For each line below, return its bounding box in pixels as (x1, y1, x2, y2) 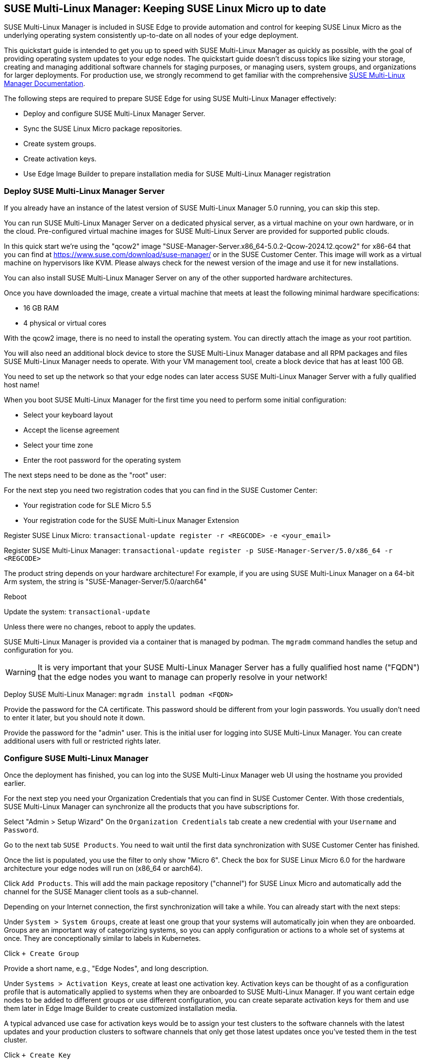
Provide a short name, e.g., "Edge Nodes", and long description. (4, 964, 209, 973)
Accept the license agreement (23, 426, 119, 434)
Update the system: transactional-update (4, 608, 150, 616)
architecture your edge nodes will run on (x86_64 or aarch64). (4, 864, 203, 872)
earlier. (4, 779, 26, 787)
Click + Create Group (4, 949, 79, 957)
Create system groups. (23, 139, 96, 148)
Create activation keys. (23, 155, 97, 163)
